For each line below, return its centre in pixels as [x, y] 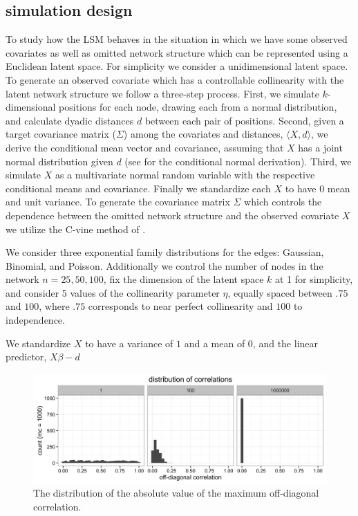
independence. [35, 320]
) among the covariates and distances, [203, 134]
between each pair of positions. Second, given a [244, 120]
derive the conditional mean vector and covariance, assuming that [145, 147]
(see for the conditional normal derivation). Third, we [238, 161]
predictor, [26, 357]
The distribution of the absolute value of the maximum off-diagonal [176, 493]
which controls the [283, 202]
